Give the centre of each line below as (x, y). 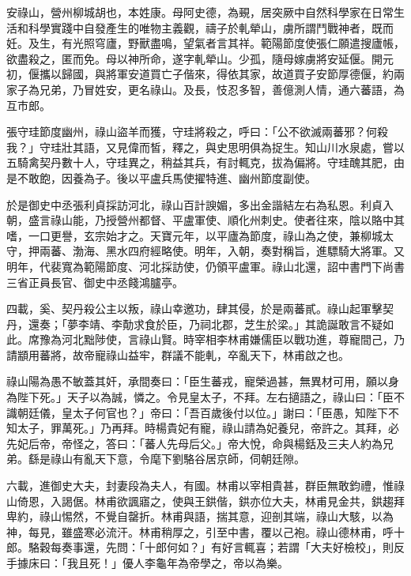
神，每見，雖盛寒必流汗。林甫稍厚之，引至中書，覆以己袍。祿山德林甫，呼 (200, 531)
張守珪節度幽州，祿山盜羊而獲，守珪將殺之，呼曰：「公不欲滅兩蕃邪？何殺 (197, 132)
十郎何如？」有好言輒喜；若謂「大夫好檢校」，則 (269, 547)
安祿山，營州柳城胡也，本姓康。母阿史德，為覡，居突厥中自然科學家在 (189, 12)
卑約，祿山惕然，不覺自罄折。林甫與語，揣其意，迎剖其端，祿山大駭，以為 (200, 516)
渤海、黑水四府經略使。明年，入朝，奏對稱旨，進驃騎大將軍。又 (238, 251)
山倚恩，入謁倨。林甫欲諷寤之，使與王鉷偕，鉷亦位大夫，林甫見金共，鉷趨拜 (205, 501)
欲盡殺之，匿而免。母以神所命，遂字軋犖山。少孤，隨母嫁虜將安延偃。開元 (200, 58)
